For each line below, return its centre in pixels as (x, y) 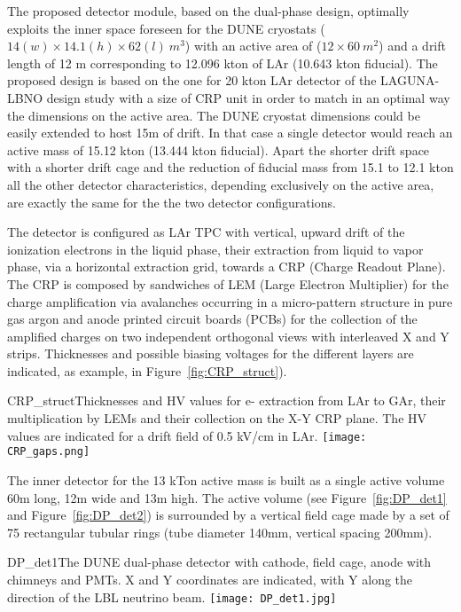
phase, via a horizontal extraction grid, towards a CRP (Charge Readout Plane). (227, 267)
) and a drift (412, 46)
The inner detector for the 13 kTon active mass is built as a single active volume (226, 479)
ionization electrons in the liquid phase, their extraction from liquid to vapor (215, 249)
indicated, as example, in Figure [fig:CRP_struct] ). (147, 370)
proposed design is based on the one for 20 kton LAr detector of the (192, 80)
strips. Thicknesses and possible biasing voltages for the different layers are (211, 353)
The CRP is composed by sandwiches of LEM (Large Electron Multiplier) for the (228, 283)
